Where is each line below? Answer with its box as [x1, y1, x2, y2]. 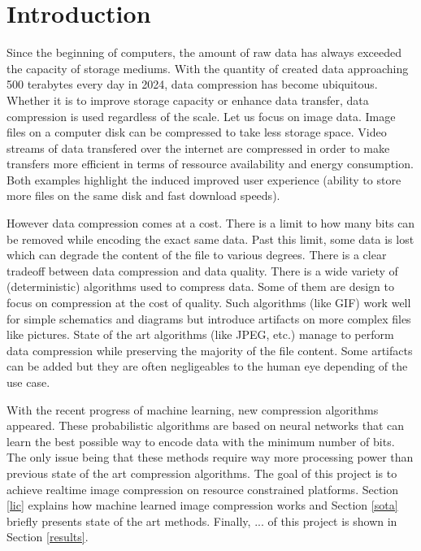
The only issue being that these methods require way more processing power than [7, 449, 414, 466]
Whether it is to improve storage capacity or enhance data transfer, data [7, 91, 369, 108]
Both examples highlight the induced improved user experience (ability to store [7, 171, 401, 188]
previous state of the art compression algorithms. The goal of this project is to [7, 464, 397, 481]
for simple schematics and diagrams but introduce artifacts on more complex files [7, 310, 411, 327]
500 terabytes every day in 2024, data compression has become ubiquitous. [7, 76, 378, 93]
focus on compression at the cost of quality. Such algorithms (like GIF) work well [7, 294, 411, 311]
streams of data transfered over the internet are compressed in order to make [7, 139, 390, 156]
